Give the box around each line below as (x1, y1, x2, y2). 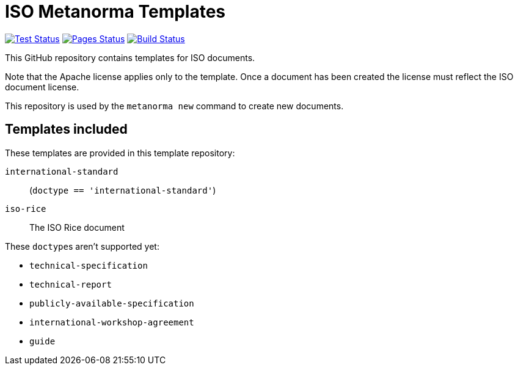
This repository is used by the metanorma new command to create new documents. (5, 100, 344, 111)
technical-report (29, 279, 112, 289)
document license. (5, 81, 79, 92)
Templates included (5, 122, 128, 137)
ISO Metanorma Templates (5, 1, 226, 22)
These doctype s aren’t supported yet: (5, 241, 159, 252)
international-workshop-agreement (29, 317, 194, 327)
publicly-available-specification (29, 298, 194, 308)
